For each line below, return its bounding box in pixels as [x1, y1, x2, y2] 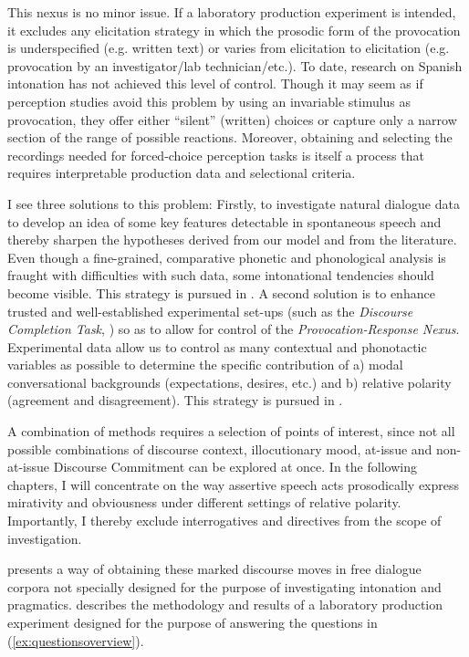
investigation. [7, 528, 82, 547]
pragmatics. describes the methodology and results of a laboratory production [7, 595, 443, 614]
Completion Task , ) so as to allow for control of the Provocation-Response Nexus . [7, 319, 460, 339]
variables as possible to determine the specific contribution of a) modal [7, 355, 403, 374]
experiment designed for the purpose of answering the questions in [7, 613, 378, 631]
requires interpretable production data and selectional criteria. [7, 163, 356, 182]
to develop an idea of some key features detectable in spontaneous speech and [7, 212, 442, 231]
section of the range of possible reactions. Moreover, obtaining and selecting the [7, 128, 453, 147]
